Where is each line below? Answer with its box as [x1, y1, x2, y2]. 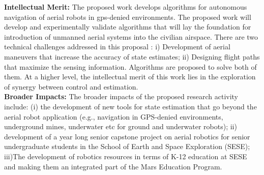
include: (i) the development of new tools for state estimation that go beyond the [4, 101, 257, 111]
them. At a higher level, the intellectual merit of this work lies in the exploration [4, 71, 256, 82]
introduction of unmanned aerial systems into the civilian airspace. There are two [4, 31, 258, 42]
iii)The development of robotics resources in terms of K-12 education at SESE [4, 151, 247, 161]
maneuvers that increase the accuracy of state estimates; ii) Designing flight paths [4, 51, 260, 62]
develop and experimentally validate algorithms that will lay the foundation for [4, 21, 251, 32]
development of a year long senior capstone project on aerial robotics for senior [4, 131, 250, 141]
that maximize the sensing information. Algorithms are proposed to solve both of [4, 61, 257, 72]
